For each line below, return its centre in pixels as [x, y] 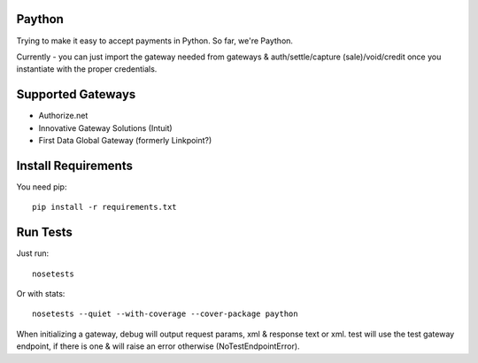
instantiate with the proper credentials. [87, 69]
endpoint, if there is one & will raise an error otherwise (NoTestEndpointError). [158, 346]
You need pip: [42, 187]
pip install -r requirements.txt [104, 207]
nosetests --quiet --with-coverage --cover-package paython [165, 314]
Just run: [33, 253]
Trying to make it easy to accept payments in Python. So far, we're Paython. [155, 41]
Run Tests [44, 232]
